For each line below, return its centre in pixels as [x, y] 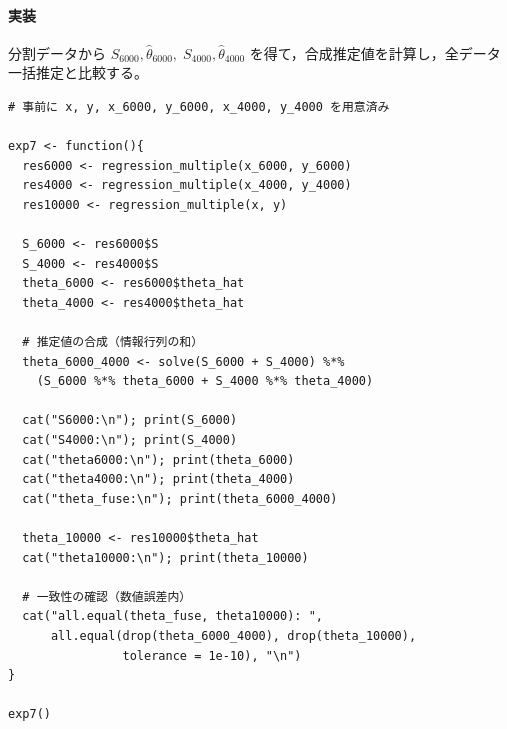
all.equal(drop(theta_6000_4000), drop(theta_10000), [233, 636]
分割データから [57, 52]
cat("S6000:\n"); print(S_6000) [130, 420]
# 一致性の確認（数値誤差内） [107, 596]
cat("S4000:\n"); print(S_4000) [130, 440]
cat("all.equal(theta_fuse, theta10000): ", [172, 616]
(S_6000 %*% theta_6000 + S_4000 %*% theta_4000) [205, 381]
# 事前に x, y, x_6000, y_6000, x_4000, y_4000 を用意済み [199, 106]
